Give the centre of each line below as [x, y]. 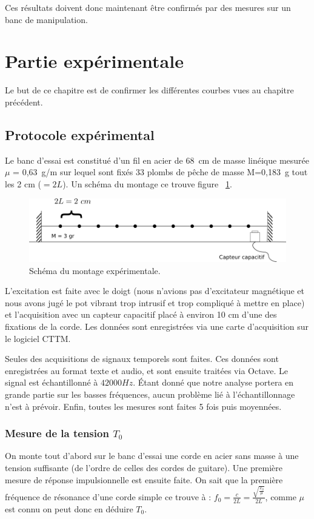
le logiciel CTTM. [38, 338]
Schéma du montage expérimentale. [95, 270]
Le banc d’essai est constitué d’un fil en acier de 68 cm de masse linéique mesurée [157, 160]
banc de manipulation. [46, 19]
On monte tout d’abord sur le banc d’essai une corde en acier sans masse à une [152, 456]
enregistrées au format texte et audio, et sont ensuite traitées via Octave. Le [146, 370]
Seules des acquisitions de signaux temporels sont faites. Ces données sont [142, 359]
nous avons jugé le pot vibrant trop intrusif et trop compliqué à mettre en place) [155, 302]
